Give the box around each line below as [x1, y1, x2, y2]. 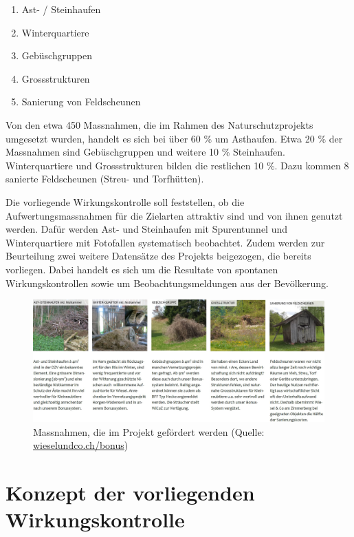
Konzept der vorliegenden [5, 478, 255, 507]
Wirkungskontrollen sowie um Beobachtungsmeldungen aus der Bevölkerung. [5, 275, 329, 290]
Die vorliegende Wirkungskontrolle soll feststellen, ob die [5, 194, 245, 209]
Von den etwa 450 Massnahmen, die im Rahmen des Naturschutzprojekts [5, 117, 313, 131]
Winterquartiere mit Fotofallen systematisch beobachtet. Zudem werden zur [5, 235, 325, 249]
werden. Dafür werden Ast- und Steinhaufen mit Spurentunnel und [5, 222, 288, 236]
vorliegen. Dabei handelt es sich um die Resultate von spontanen [5, 262, 278, 276]
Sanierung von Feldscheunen [21, 94, 141, 109]
